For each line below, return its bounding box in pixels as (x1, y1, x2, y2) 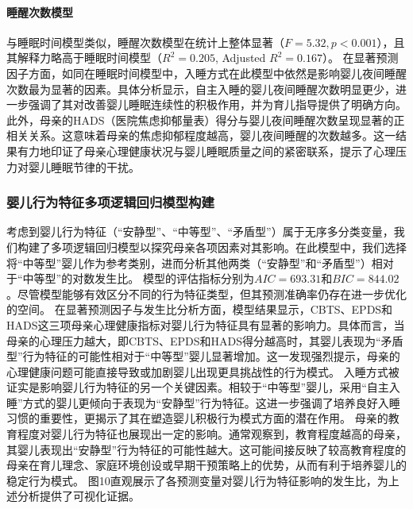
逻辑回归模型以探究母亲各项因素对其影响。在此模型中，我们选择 (72, 238, 407, 255)
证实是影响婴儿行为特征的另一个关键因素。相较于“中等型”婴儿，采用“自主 (6, 379, 389, 395)
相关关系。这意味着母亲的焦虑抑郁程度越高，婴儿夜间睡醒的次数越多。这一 (6, 127, 396, 144)
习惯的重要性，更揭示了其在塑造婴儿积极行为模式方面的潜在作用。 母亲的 (6, 410, 388, 426)
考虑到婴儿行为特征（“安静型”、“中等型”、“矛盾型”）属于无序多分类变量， (6, 223, 394, 240)
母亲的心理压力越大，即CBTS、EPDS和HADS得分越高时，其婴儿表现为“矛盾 (6, 332, 403, 349)
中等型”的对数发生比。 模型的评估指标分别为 (22, 270, 254, 287)
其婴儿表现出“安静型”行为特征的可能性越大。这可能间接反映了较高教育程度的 (6, 441, 407, 457)
